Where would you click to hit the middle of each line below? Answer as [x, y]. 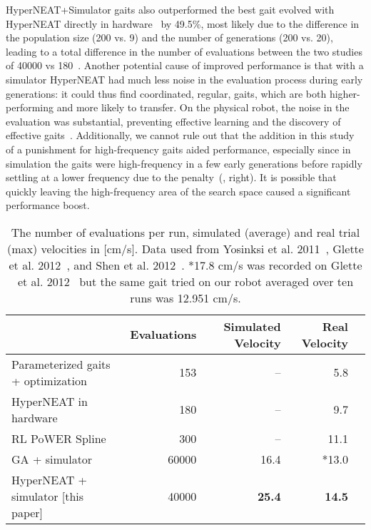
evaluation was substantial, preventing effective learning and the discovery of [173, 121]
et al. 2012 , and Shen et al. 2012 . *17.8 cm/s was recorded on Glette [185, 265]
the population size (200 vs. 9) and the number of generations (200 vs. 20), [169, 37]
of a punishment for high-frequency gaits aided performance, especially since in [178, 149]
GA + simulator [52, 459]
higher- [345, 93]
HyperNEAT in [50, 401]
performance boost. [48, 205]
